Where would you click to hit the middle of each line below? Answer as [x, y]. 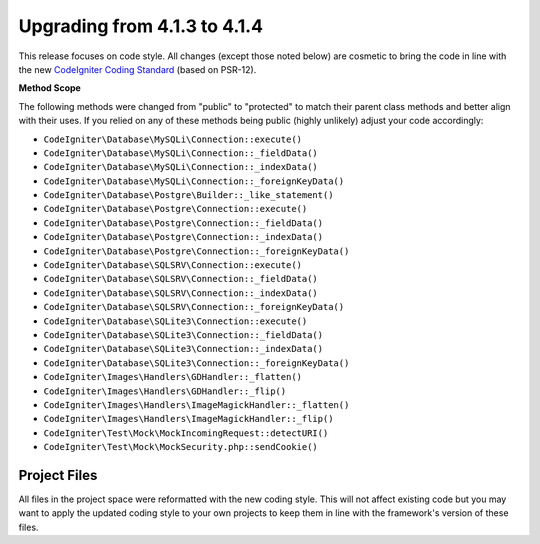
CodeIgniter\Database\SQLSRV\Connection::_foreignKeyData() [194, 307]
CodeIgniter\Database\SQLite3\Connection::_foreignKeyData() [196, 363]
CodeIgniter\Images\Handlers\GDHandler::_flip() [165, 391]
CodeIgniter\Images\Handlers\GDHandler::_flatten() [173, 377]
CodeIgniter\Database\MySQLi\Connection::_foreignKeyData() [194, 181]
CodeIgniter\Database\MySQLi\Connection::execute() [173, 139]
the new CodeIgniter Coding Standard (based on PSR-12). [137, 69]
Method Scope [50, 88]
